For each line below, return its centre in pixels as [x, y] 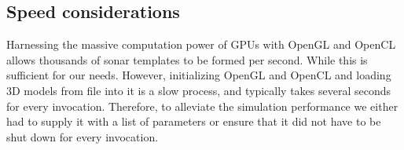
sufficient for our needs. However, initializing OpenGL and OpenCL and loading [199, 75]
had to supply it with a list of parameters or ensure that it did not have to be [194, 121]
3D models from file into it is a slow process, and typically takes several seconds [198, 90]
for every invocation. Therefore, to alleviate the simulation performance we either [202, 106]
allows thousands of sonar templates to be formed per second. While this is [187, 59]
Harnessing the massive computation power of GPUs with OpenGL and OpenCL [201, 44]
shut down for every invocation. [83, 136]
